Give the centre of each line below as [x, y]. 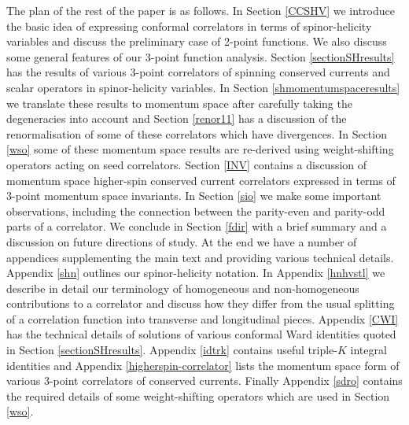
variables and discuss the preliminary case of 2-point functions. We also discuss [197, 41]
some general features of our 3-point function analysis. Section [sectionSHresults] [201, 56]
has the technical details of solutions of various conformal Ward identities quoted [201, 334]
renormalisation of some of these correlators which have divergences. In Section [197, 133]
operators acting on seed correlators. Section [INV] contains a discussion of [187, 164]
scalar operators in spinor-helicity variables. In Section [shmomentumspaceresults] [203, 87]
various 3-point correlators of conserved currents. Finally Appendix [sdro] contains [204, 381]
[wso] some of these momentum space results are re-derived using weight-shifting [200, 149]
